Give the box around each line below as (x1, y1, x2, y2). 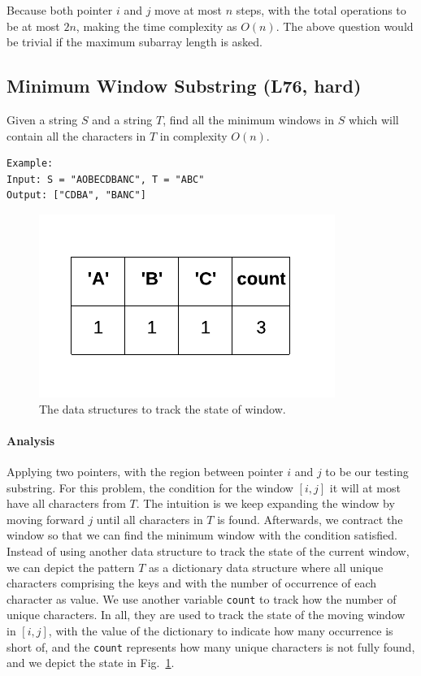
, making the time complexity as (76, 17, 237, 34)
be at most (7, 17, 60, 34)
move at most (154, 2, 222, 18)
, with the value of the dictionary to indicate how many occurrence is (48, 622, 393, 639)
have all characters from (7, 495, 126, 512)
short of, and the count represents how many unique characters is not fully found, (7, 638, 415, 655)
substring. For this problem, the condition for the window (7, 479, 293, 496)
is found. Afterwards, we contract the (217, 510, 403, 527)
